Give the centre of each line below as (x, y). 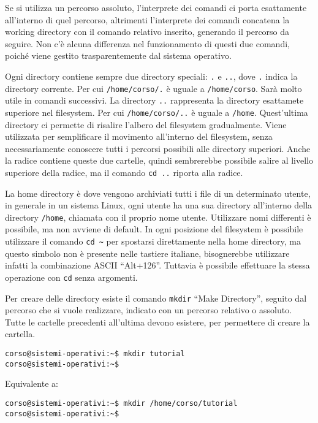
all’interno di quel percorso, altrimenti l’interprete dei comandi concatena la (147, 19)
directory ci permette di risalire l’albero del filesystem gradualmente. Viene (146, 124)
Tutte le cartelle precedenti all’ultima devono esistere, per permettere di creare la (157, 322)
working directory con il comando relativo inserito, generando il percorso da (147, 32)
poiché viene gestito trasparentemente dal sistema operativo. (118, 55)
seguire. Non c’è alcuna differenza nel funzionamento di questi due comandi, (147, 43)
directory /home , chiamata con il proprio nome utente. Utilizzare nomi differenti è (158, 217)
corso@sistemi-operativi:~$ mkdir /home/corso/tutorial (121, 403)
